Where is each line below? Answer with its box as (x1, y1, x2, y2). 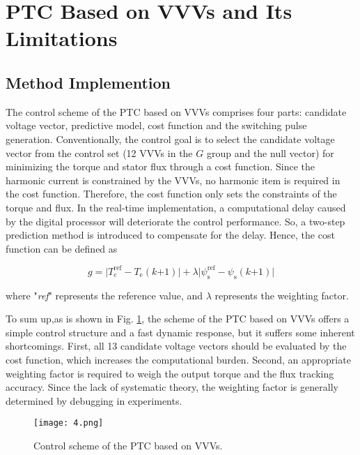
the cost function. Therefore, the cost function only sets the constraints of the (6, 186, 337, 201)
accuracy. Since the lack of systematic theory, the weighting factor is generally (6, 380, 338, 394)
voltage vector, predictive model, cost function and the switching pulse (6, 118, 307, 133)
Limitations (6, 24, 118, 52)
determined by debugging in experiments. (6, 393, 182, 408)
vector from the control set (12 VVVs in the (6, 145, 193, 160)
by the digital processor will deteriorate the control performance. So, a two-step (6, 214, 345, 228)
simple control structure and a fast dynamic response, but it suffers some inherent (6, 325, 355, 339)
